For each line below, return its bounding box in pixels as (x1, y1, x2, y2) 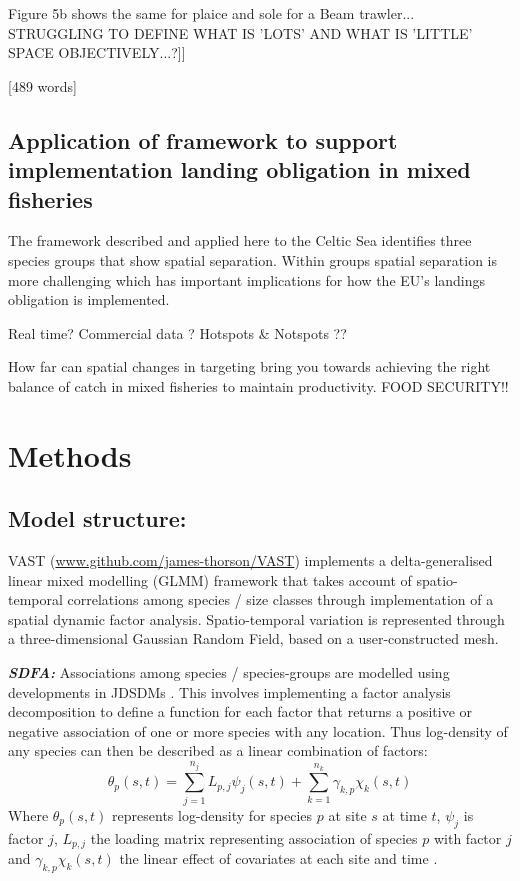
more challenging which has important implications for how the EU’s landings (8, 269, 486, 290)
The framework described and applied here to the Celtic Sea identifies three (8, 230, 472, 251)
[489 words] (8, 75, 77, 96)
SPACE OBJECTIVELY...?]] (8, 42, 186, 63)
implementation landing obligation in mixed (8, 154, 471, 185)
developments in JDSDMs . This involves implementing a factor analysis (8, 681, 451, 702)
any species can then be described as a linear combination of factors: (8, 740, 428, 761)
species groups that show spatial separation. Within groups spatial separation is (8, 249, 498, 270)
